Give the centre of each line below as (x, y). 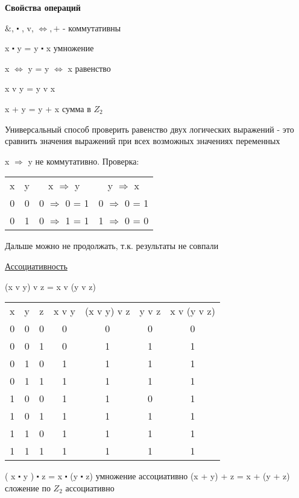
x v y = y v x (30, 88)
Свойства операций (43, 7)
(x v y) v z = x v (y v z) (50, 286)
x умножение (70, 48)
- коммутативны (92, 27)
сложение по (28, 487)
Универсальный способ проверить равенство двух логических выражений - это (149, 129)
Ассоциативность (36, 266)
